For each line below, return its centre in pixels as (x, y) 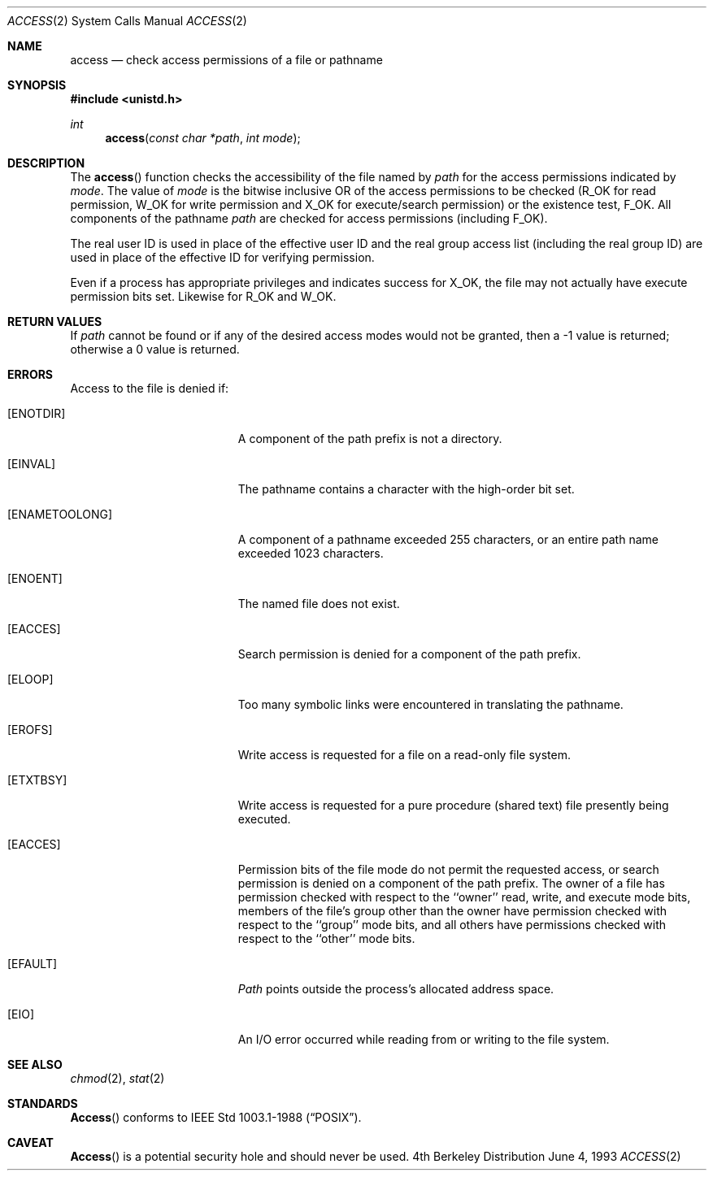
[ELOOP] (30, 679)
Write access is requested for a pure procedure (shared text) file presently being (453, 805)
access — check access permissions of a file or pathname (226, 60)
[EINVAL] (32, 464)
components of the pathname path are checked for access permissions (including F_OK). (309, 218)
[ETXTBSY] (37, 780)
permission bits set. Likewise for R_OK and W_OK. (203, 296)
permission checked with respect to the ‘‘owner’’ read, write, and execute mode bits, (464, 897)
